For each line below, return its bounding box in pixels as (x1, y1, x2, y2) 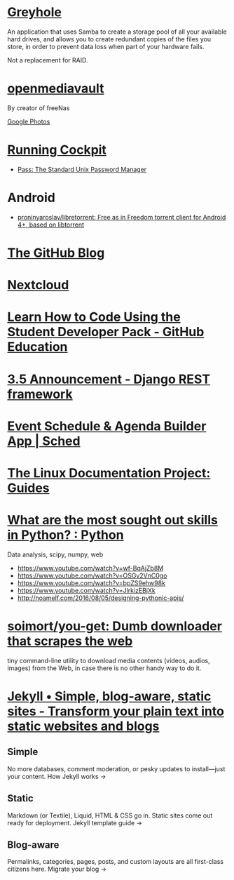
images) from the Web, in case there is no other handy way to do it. (7, 664, 202, 672)
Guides (7, 480, 50, 495)
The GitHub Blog (7, 245, 105, 260)
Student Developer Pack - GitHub (7, 324, 205, 340)
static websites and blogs (7, 718, 160, 734)
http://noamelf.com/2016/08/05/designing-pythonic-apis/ (17, 594, 184, 602)
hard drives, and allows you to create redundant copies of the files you (7, 34, 212, 43)
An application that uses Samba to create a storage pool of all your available (7, 27, 227, 36)
